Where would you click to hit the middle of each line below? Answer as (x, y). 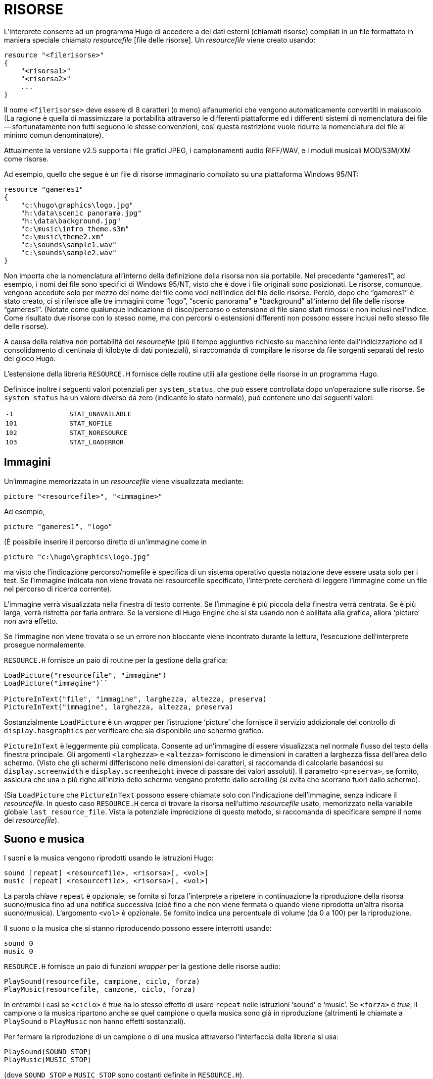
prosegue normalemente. (45, 645)
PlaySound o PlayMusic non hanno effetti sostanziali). (95, 1022)
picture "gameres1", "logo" (58, 526)
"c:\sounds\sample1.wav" (69, 244)
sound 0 (19, 944)
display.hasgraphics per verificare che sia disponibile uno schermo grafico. (134, 730)
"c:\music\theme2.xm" (62, 237)
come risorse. (26, 159)
